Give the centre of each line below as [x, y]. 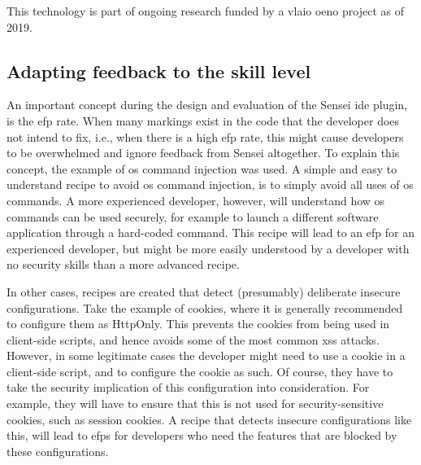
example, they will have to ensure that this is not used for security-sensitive [195, 404]
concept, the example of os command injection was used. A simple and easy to [202, 168]
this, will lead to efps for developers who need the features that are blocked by [202, 435]
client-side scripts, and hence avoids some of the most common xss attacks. [193, 339]
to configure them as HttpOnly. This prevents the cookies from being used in [198, 324]
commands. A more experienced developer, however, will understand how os [196, 200]
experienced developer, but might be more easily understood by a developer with [208, 248]
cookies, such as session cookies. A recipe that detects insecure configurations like [209, 419]
